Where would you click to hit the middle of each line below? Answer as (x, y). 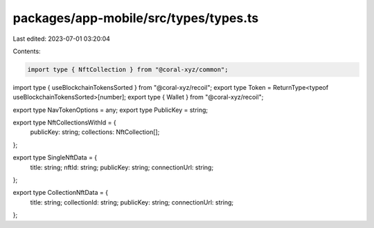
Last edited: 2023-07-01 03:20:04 (62, 39)
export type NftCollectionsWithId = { (65, 123)
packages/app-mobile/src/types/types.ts (136, 18)
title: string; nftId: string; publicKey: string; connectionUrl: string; (122, 167)
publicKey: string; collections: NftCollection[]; (95, 132)
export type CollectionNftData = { (61, 193)
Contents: (27, 51)
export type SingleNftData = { (55, 158)
